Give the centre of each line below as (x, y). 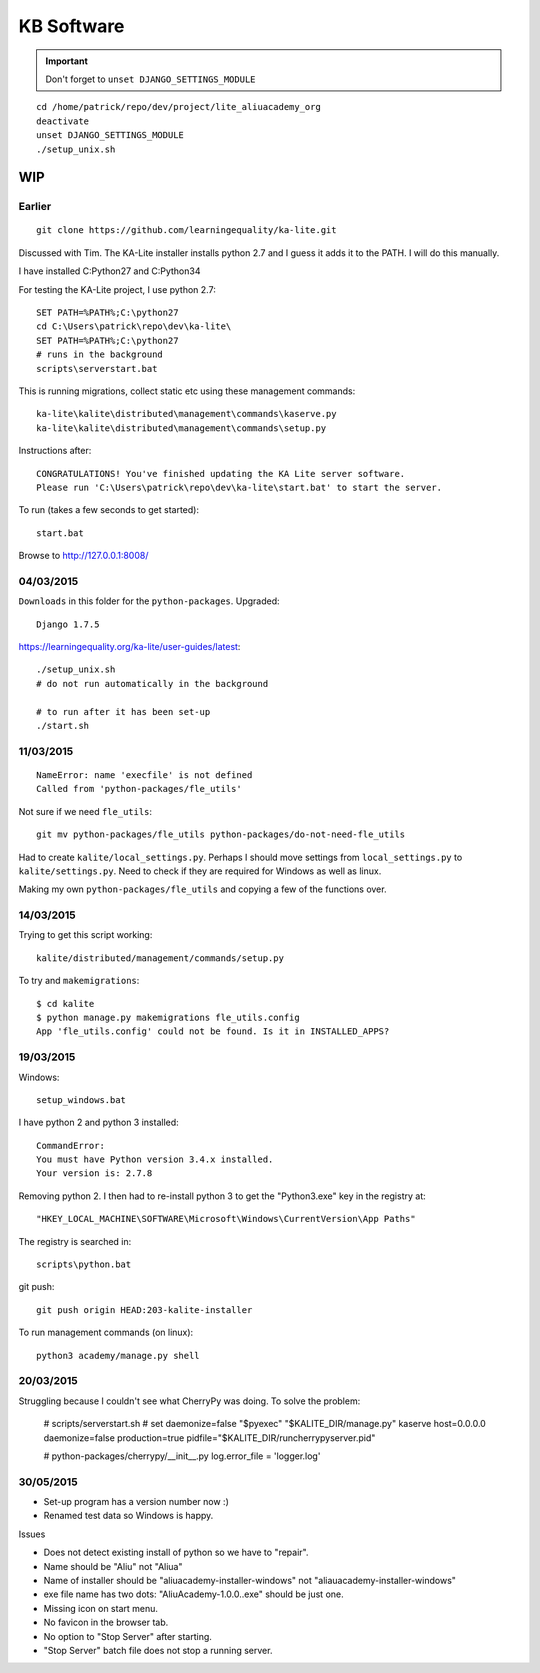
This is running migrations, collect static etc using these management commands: (187, 391)
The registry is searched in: (75, 1241)
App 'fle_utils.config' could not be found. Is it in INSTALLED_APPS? (213, 1031)
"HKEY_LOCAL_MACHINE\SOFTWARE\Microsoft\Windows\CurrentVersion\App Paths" (226, 1219)
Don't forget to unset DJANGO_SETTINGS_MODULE (150, 79)
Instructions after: (55, 451)
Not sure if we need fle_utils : (85, 811)
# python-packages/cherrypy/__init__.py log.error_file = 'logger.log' (182, 1456)
